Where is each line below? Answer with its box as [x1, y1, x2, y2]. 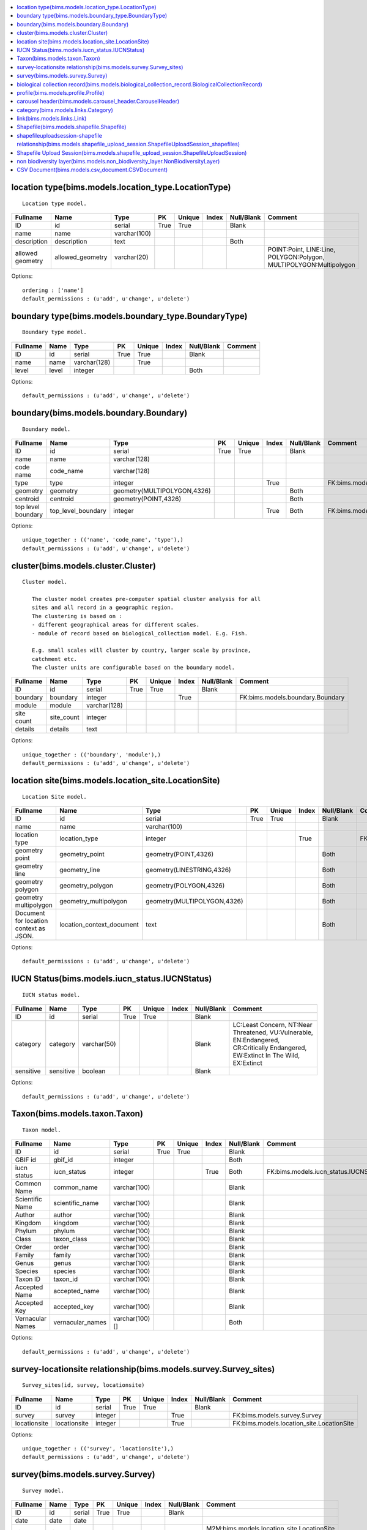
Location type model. [22, 200, 87, 207]
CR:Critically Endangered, [232, 1043, 307, 1052]
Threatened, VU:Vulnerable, [232, 1028, 313, 1037]
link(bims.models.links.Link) [17, 115, 87, 122]
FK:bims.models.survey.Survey [232, 1411, 322, 1419]
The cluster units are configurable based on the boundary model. [31, 664, 235, 671]
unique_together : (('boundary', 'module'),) [22, 751, 161, 758]
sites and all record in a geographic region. [31, 604, 174, 611]
